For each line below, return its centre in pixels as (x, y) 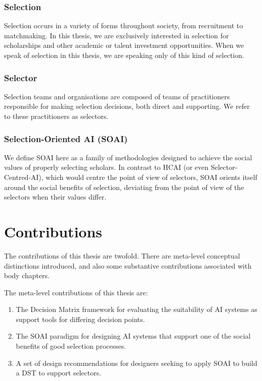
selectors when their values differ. (55, 197)
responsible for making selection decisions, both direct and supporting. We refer (127, 106)
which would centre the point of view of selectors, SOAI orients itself (151, 177)
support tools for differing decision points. (80, 319)
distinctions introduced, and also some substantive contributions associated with (128, 265)
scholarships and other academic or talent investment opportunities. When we (124, 45)
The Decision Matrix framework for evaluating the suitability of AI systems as (137, 309)
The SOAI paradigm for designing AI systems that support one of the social (133, 336)
